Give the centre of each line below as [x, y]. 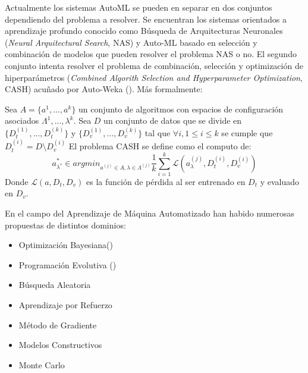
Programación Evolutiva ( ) [67, 264]
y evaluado [280, 181]
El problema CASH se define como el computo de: [160, 146]
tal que [158, 132]
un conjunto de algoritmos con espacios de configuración [181, 109]
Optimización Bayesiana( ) [66, 245]
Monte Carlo [42, 364]
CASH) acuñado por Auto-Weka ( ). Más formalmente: [104, 89]
